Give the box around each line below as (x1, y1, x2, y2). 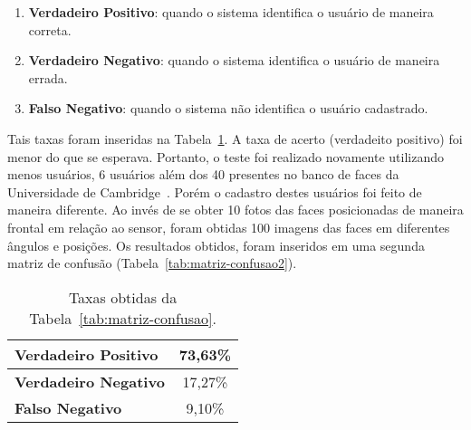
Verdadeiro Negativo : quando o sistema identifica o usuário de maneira (28, 51, 440, 70)
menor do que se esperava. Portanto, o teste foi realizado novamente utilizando (7, 147, 444, 166)
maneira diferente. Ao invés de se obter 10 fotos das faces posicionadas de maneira (7, 200, 464, 219)
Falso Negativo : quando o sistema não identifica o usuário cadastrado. (28, 99, 428, 118)
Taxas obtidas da (68, 286, 178, 308)
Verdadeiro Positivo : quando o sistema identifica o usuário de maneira (28, 3, 434, 21)
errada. (28, 68, 68, 87)
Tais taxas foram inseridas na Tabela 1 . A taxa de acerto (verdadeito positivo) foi (7, 129, 463, 148)
